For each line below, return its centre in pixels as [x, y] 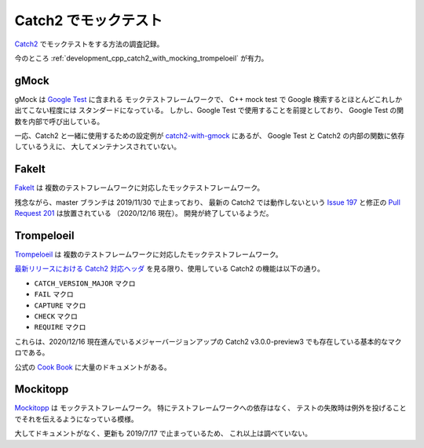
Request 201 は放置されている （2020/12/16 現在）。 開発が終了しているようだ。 [144, 213]
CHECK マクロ [56, 316]
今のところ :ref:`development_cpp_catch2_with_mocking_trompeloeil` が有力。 [141, 58]
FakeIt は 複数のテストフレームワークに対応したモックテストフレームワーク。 [139, 188]
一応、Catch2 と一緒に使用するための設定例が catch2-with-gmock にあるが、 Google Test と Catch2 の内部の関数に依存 [210, 136]
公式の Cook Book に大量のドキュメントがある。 [93, 367]
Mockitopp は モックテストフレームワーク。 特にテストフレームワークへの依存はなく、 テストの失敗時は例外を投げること [210, 408]
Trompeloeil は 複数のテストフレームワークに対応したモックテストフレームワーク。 [148, 254]
